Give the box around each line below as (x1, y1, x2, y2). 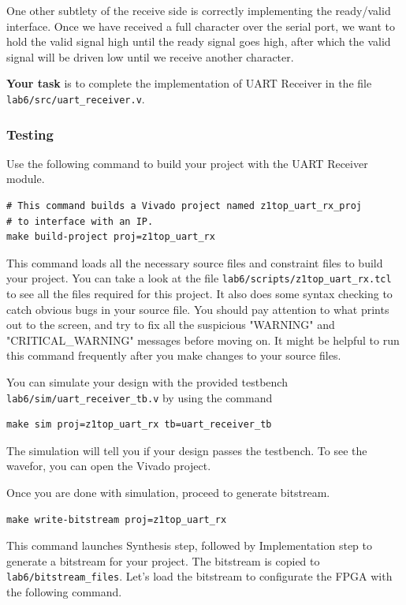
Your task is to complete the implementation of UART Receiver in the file (6, 75, 372, 91)
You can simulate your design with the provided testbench (6, 374, 288, 390)
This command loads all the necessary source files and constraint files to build (6, 254, 383, 271)
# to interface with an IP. (6, 215, 154, 227)
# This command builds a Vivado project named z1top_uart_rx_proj (6, 200, 363, 212)
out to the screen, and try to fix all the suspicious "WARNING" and (6, 316, 335, 333)
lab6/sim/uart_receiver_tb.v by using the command (6, 389, 273, 405)
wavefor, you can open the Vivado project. (6, 457, 211, 474)
